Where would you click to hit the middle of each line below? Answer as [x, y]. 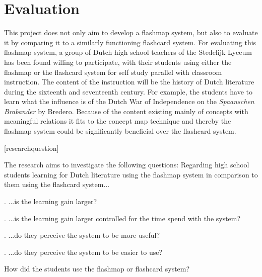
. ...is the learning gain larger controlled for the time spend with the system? [122, 218]
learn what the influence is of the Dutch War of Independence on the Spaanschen [129, 101]
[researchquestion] [31, 148]
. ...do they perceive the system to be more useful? [82, 235]
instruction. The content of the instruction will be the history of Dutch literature [129, 82]
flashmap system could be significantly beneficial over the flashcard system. [120, 131]
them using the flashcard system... [57, 184]
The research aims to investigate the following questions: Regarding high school [127, 165]
